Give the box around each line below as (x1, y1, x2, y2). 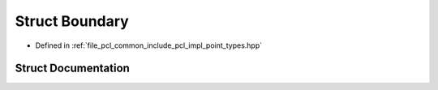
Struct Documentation (15, 62, 130, 75)
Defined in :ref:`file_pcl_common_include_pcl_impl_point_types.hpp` (35, 41, 263, 50)
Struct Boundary (15, 12, 129, 30)
